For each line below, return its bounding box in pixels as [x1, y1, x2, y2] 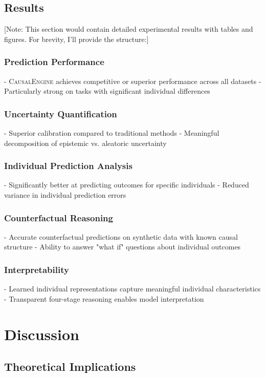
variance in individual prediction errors [4, 190, 126, 200]
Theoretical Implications [4, 359, 136, 374]
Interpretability [4, 263, 69, 276]
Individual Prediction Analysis [4, 159, 132, 172]
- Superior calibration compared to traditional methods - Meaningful [4, 128, 219, 138]
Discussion [4, 323, 79, 344]
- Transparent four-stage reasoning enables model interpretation [4, 293, 204, 304]
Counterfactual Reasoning [4, 211, 113, 224]
